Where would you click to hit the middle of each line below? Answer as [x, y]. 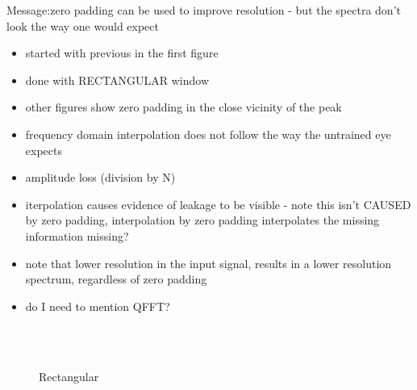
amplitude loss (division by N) [100, 177]
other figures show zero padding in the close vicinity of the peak [183, 107]
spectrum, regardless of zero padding [116, 279]
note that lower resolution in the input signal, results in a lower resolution [208, 263]
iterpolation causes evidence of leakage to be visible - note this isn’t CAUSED [218, 204]
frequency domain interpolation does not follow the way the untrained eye [208, 134]
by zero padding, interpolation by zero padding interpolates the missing [202, 220]
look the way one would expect [83, 25]
